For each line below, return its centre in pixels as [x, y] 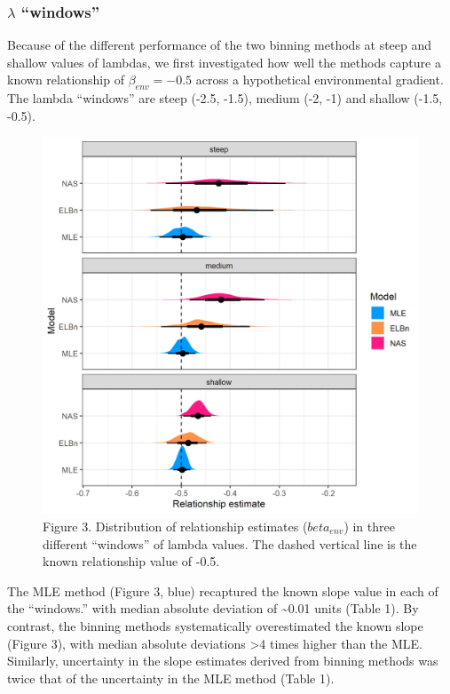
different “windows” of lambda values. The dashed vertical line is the [230, 543]
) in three [369, 526]
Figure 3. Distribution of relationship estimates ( [175, 526]
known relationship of [66, 80]
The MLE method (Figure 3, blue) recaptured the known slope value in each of [223, 590]
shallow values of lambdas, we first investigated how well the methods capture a [224, 62]
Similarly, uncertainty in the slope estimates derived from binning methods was [223, 661]
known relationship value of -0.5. [131, 561]
